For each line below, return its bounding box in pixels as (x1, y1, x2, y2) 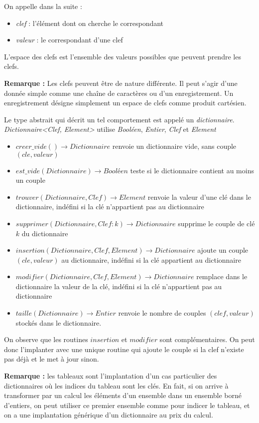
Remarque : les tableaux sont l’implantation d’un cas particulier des (4, 371, 217, 381)
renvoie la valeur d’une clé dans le (147, 191, 251, 202)
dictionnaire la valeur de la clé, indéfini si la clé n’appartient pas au (15, 281, 222, 291)
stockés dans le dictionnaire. (15, 317, 102, 328)
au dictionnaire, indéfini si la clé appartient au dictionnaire (61, 254, 241, 265)
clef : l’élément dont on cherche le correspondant (15, 17, 164, 28)
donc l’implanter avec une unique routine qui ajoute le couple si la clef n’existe (4, 344, 244, 354)
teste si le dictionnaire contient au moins (130, 165, 254, 175)
